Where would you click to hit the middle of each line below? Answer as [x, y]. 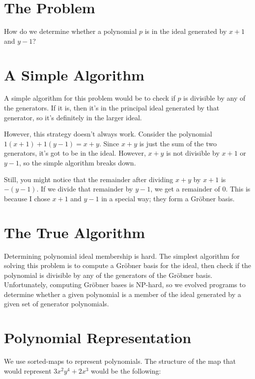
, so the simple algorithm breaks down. [78, 162]
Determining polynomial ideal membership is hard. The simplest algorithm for [122, 256]
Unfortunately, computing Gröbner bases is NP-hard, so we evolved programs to [125, 284]
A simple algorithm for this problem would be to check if [90, 98]
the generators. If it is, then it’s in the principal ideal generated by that [112, 108]
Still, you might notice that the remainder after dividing [89, 179]
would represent [28, 370]
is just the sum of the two [178, 143]
